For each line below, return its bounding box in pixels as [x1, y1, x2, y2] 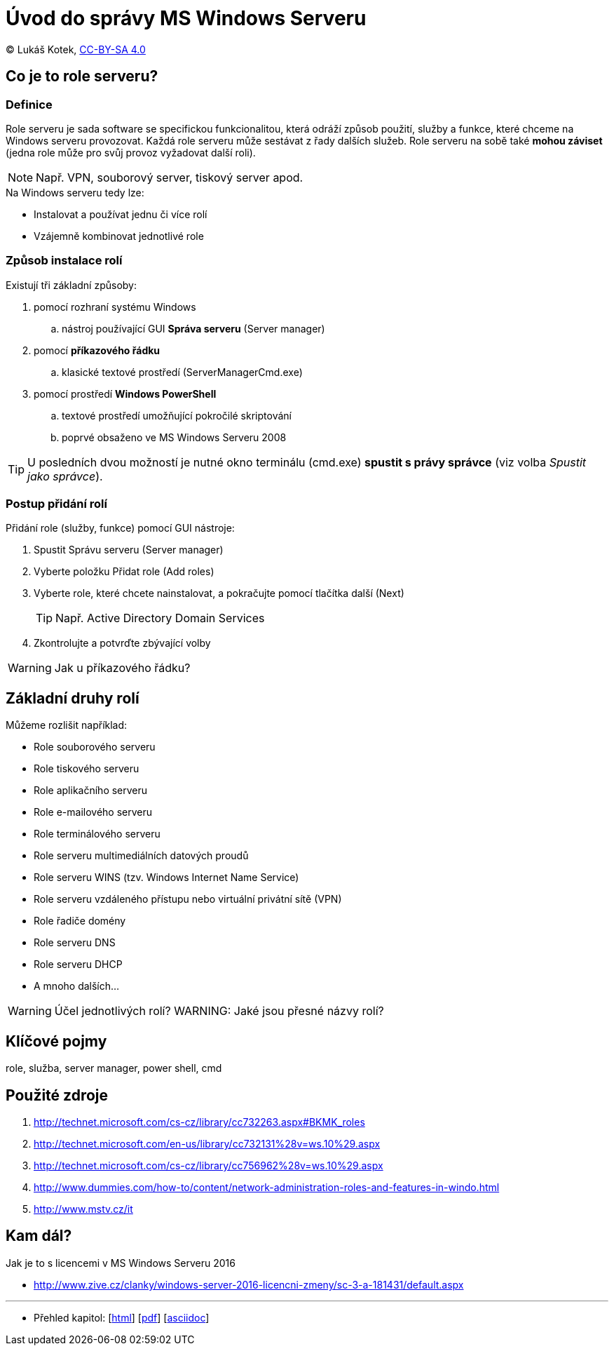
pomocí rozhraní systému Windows [34, 300, 196, 313]
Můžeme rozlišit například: [6, 719, 128, 732]
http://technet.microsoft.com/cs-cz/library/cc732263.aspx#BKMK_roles [34, 1116, 365, 1128]
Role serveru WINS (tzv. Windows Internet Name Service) [34, 871, 299, 884]
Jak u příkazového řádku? [54, 661, 191, 675]
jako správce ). [27, 469, 103, 483]
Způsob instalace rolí [6, 253, 123, 268]
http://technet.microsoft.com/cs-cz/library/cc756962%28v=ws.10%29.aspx [34, 1160, 383, 1171]
